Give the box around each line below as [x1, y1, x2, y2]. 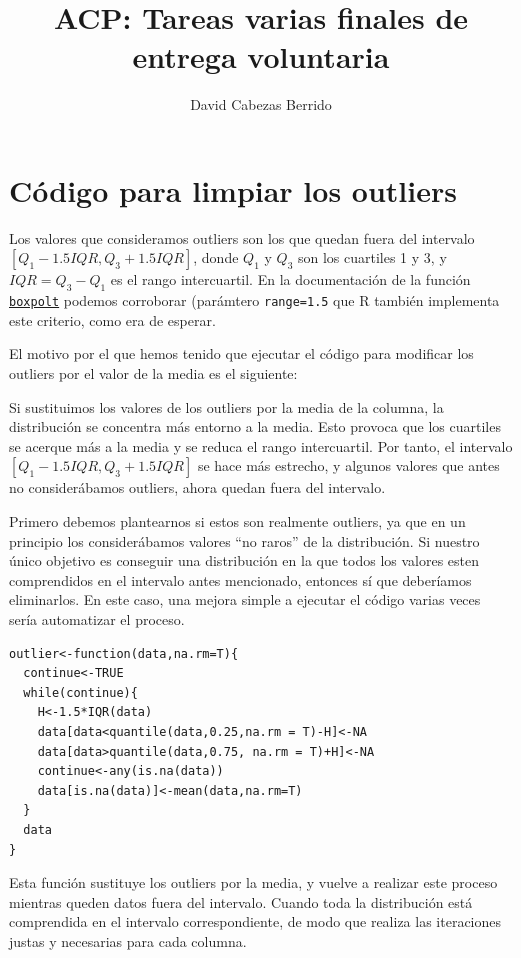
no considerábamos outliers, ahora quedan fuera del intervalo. [9, 477, 386, 498]
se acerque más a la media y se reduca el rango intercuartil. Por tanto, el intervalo [9, 435, 513, 456]
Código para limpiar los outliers [9, 169, 457, 210]
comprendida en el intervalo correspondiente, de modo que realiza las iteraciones [9, 911, 501, 932]
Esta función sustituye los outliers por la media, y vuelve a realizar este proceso [9, 872, 498, 893]
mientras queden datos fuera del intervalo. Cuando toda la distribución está [9, 891, 473, 912]
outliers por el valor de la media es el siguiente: [9, 363, 298, 384]
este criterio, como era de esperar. [9, 309, 216, 330]
